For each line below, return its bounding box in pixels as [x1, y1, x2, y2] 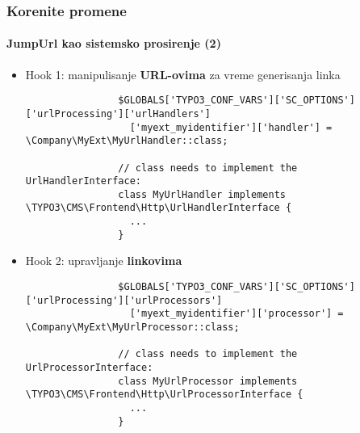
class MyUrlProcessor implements [118, 375, 298, 387]
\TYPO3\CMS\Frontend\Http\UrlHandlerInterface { [25, 202, 292, 214]
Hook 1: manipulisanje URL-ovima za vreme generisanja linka [25, 65, 341, 82]
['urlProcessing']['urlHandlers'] [25, 107, 211, 120]
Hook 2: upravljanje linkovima [25, 252, 182, 269]
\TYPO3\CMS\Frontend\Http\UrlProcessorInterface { [25, 389, 303, 401]
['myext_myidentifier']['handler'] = [129, 121, 333, 133]
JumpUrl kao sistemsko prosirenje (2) [6, 35, 221, 52]
